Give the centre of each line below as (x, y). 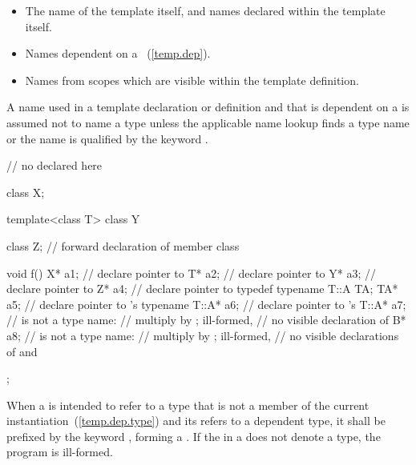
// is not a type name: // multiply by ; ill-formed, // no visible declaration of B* (206, 320)
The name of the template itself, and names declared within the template (205, 10)
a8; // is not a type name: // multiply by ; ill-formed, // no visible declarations (203, 335)
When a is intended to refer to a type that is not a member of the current (188, 405)
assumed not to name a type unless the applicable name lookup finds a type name (208, 122)
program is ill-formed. (60, 452)
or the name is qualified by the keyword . (107, 138)
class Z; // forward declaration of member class (123, 245)
